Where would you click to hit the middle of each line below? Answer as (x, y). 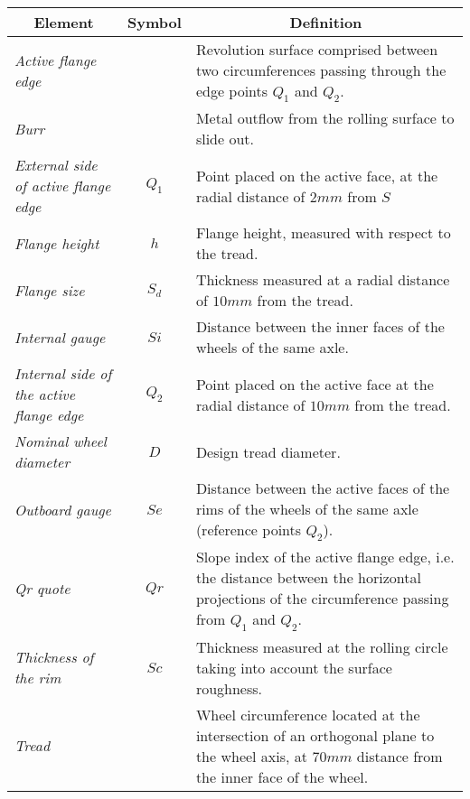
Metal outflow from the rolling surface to (325, 118)
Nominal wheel (61, 441)
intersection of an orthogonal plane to (315, 735)
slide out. (225, 139)
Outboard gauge (63, 509)
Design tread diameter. (268, 451)
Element (64, 22)
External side (56, 165)
